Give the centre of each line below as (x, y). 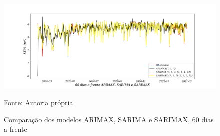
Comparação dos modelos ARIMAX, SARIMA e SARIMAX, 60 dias (109, 119)
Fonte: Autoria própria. (40, 102)
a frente (16, 129)
